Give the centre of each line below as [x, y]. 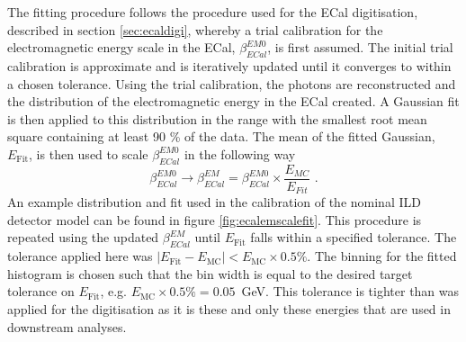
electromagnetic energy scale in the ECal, [121, 47]
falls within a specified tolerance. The [354, 237]
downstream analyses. [67, 326]
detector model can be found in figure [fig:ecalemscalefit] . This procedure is [215, 219]
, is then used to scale [89, 153]
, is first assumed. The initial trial [360, 47]
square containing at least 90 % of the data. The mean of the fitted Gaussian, [221, 136]
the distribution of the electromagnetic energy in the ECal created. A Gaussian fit [233, 101]
